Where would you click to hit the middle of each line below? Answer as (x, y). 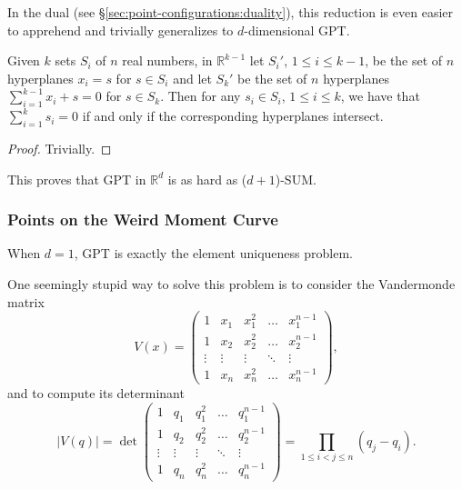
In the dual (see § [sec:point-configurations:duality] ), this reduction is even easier (230, 12)
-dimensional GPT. (297, 30)
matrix (26, 301)
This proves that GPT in (77, 179)
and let (192, 78)
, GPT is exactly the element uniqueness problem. (213, 253)
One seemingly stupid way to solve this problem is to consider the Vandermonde (231, 283)
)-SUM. (296, 179)
